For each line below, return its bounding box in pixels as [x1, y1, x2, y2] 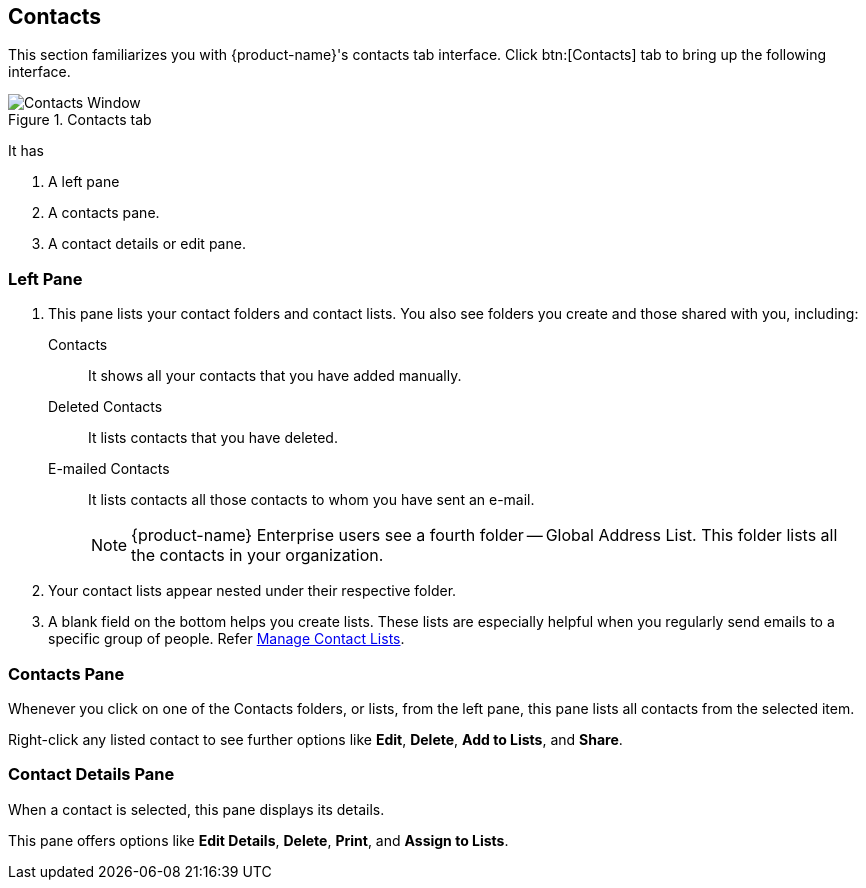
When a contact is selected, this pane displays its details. [8, 800, 385, 818]
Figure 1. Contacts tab [8, 111, 152, 129]
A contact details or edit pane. [48, 235, 246, 253]
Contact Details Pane [8, 764, 175, 785]
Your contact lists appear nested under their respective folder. [48, 582, 457, 600]
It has [8, 142, 45, 160]
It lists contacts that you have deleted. [88, 429, 338, 447]
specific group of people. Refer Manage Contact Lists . [48, 630, 405, 648]
